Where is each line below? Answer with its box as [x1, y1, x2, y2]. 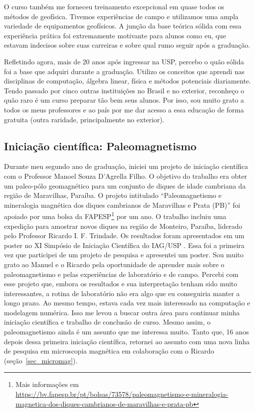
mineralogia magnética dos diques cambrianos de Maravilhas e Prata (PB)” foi [4, 199, 240, 210]
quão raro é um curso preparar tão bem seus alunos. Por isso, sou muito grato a [4, 95, 244, 105]
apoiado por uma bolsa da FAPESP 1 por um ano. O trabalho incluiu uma [4, 210, 227, 221]
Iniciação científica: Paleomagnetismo [4, 138, 197, 153]
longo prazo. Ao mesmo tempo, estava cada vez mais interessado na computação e [4, 298, 251, 308]
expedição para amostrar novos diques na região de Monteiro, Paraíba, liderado [4, 220, 242, 231]
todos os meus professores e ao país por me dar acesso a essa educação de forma [4, 104, 244, 114]
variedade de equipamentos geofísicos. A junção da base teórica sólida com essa [4, 21, 242, 31]
